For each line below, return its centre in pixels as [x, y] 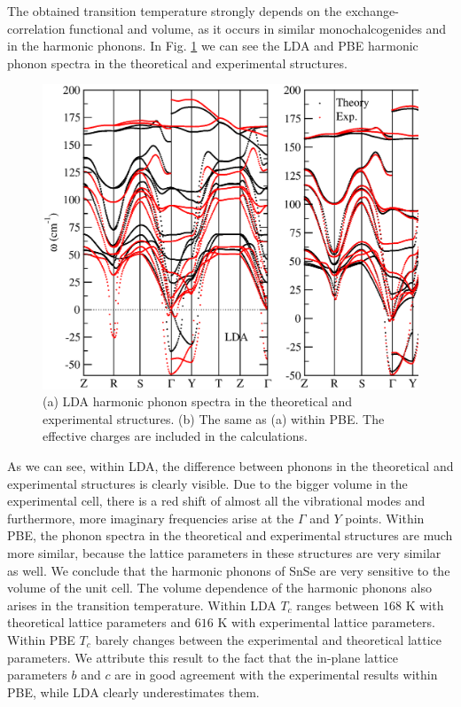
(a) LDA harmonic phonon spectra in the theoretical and [198, 401]
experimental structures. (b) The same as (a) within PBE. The [214, 418]
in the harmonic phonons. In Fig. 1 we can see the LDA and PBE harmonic [213, 46]
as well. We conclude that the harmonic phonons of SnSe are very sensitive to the [229, 570]
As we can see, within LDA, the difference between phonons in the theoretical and [230, 466]
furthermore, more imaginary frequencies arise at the [151, 518]
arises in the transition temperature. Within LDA [142, 605]
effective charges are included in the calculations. [175, 436]
